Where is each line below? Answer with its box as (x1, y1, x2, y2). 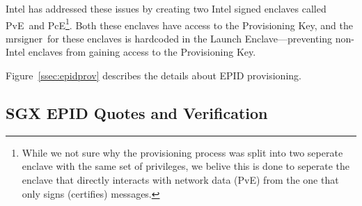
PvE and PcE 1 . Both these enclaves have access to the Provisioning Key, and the (6, 15, 353, 32)
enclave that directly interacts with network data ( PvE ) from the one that (22, 173, 339, 187)
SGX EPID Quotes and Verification (6, 102, 268, 124)
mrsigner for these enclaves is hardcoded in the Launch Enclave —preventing (6, 31, 333, 45)
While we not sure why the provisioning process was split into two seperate (22, 145, 343, 159)
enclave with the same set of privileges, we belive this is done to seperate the (22, 159, 350, 173)
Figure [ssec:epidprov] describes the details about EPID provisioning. (6, 68, 301, 83)
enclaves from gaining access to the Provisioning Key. (28, 45, 256, 59)
